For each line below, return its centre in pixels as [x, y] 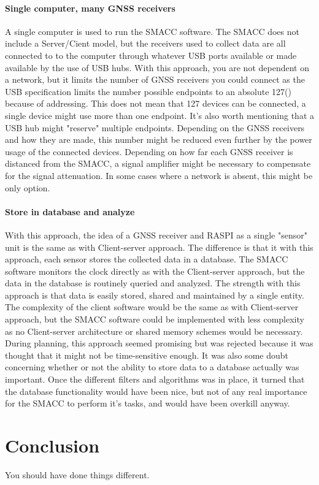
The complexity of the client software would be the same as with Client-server [152, 307]
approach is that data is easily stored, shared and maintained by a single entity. [155, 295]
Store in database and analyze [70, 211]
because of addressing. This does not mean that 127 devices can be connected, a [156, 103]
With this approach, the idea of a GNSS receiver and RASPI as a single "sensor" [156, 235]
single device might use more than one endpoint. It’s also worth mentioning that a [159, 115]
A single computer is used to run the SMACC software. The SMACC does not [152, 31]
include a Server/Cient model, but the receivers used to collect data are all [145, 43]
